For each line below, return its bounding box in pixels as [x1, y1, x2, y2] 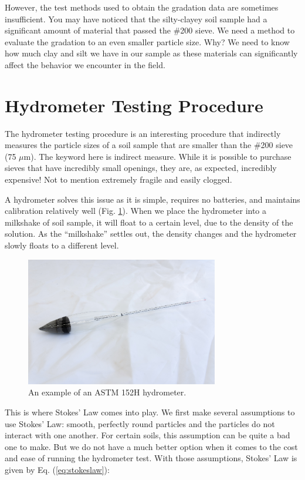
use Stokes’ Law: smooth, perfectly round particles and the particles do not [5, 417, 275, 429]
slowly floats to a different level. [5, 239, 119, 251]
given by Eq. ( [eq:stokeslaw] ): [5, 463, 110, 475]
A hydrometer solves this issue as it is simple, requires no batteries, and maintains [5, 193, 300, 205]
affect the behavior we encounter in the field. [5, 58, 165, 71]
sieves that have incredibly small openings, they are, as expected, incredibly [5, 162, 277, 174]
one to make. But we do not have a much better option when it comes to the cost [5, 440, 298, 452]
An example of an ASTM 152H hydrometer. [28, 386, 187, 398]
